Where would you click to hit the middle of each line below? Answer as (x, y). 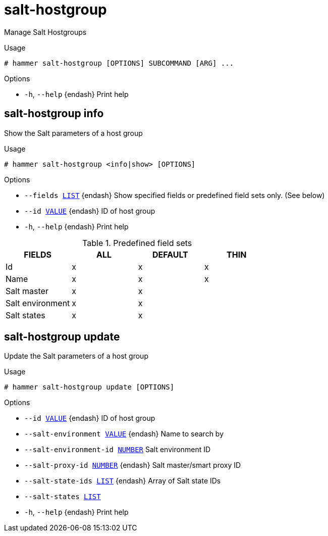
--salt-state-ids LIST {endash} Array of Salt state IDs (123, 481)
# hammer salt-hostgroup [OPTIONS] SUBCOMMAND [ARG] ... (119, 63)
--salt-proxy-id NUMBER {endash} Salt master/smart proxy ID (133, 465)
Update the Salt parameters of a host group (76, 356)
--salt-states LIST (63, 497)
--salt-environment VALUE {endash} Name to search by (124, 434)
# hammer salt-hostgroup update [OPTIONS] (89, 387)
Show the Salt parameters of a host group (73, 133)
